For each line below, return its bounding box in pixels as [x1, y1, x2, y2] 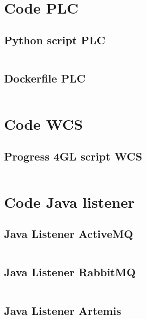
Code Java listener [4, 191, 135, 212]
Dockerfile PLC [4, 70, 86, 86]
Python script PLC [4, 32, 105, 47]
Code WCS [4, 113, 83, 134]
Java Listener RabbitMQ [4, 264, 136, 280]
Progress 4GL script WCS [4, 148, 142, 164]
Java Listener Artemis [4, 302, 121, 318]
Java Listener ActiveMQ [4, 226, 133, 242]
